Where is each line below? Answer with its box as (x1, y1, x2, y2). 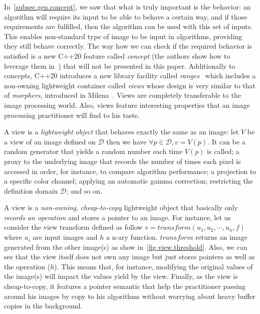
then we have (106, 136, 147, 146)
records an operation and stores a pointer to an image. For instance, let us (4, 212, 231, 222)
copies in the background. (4, 300, 83, 311)
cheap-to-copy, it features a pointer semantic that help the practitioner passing (4, 281, 245, 291)
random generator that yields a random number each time (4, 146, 183, 156)
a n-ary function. (106, 232, 158, 242)
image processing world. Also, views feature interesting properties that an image (4, 99, 250, 110)
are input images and (33, 232, 98, 242)
